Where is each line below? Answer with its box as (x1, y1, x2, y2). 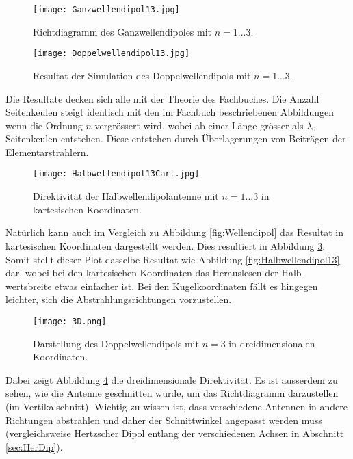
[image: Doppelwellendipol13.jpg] (33, 49, 190, 59)
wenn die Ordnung (5, 118, 83, 132)
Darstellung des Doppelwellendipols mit (33, 336, 199, 350)
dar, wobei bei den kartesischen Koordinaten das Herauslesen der (5, 265, 278, 280)
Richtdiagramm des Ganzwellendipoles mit (33, 24, 212, 38)
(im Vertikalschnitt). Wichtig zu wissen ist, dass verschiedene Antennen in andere (5, 399, 348, 413)
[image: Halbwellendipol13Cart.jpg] (33, 169, 200, 179)
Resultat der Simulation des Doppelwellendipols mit (33, 68, 251, 82)
